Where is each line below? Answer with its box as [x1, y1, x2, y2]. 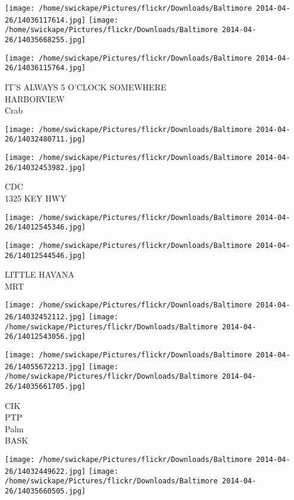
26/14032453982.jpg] [5, 163, 86, 172]
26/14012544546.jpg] [5, 251, 86, 260]
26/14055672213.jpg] [5, 362, 86, 371]
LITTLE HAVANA [5, 268, 74, 281]
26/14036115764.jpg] [5, 64, 86, 73]
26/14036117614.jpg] [5, 15, 86, 24]
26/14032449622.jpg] [5, 467, 86, 476]
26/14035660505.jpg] [5, 486, 86, 495]
